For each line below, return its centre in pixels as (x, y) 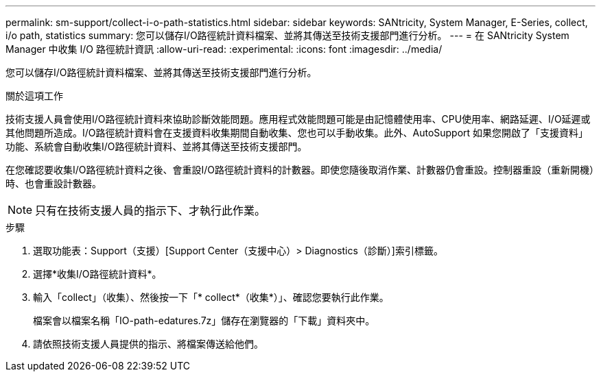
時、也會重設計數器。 (54, 183)
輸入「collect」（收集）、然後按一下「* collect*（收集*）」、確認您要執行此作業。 (211, 297)
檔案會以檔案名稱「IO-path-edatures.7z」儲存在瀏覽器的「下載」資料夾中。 (204, 320)
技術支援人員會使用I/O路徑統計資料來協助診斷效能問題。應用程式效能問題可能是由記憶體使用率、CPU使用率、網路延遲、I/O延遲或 (298, 119)
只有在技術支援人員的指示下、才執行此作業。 (151, 210)
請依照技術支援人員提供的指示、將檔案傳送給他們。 (148, 344)
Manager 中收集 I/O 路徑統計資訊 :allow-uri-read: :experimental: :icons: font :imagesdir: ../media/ (224, 49)
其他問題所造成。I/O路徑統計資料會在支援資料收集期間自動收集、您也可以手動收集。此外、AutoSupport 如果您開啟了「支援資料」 (297, 133)
